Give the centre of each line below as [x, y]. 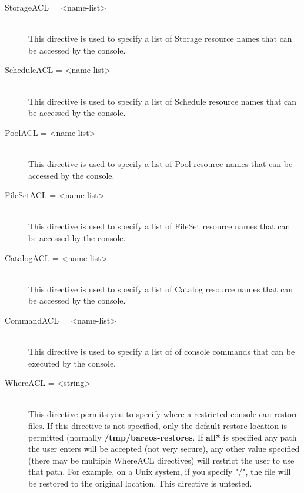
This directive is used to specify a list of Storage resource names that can [160, 39]
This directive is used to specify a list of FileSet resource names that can [159, 226]
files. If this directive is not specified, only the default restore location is [158, 426]
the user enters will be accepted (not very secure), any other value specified [164, 449]
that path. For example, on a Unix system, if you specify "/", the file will [160, 472]
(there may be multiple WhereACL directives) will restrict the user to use [161, 460]
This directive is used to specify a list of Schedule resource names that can [162, 101]
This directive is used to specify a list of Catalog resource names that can [161, 289]
